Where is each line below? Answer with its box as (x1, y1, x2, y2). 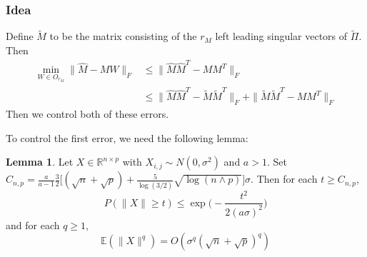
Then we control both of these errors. (6, 106, 169, 121)
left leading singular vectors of (215, 29, 348, 44)
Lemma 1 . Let (6, 154, 74, 169)
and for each (6, 217, 60, 232)
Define (6, 29, 34, 44)
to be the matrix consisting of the (49, 29, 197, 44)
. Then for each (251, 171, 318, 186)
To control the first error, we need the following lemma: (6, 130, 248, 145)
